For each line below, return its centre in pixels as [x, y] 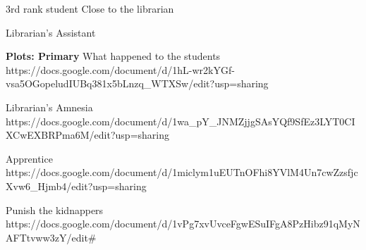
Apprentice [29, 158]
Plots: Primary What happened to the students [113, 56]
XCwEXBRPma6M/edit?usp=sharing [87, 135]
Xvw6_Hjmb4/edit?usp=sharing [76, 186]
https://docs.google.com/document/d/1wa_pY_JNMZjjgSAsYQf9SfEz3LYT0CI [181, 121]
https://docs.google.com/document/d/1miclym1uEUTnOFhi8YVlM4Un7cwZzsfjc [182, 172]
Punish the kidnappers [55, 210]
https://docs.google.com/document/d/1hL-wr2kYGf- [120, 69]
